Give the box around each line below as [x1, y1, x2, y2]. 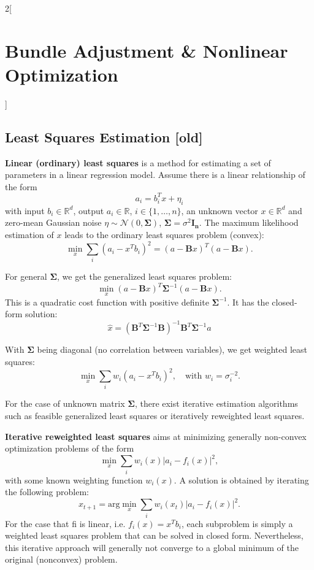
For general [5, 270, 47, 283]
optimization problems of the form [5, 442, 134, 455]
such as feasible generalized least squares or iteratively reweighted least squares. [5, 409, 305, 422]
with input [5, 204, 45, 217]
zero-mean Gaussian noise [5, 216, 102, 229]
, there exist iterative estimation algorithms [134, 397, 298, 410]
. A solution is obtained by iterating [174, 473, 309, 486]
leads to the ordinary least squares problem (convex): [64, 228, 264, 241]
